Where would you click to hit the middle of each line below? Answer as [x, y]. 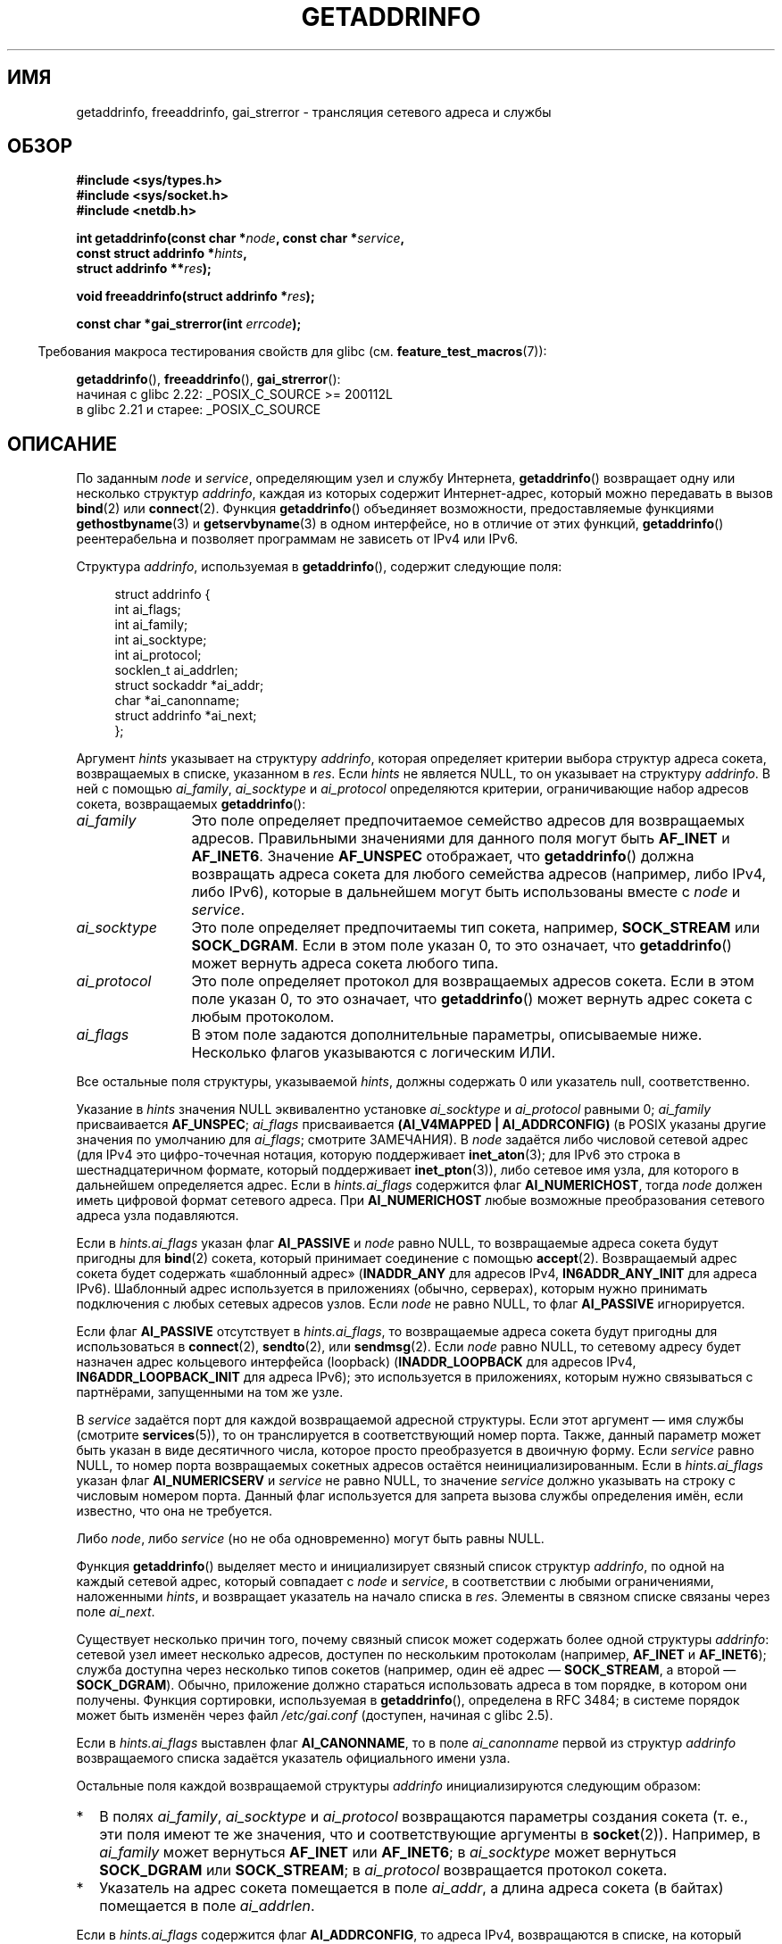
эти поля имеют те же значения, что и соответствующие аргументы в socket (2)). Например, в [430, 1835]
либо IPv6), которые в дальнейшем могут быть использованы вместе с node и [466, 892]
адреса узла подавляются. [158, 1216]
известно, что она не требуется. [175, 1511]
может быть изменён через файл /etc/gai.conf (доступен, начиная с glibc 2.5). [315, 1716]
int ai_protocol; [158, 655]
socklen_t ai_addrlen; [176, 670]
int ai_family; [151, 625]
